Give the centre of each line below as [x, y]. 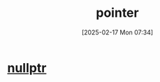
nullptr [27, 68]
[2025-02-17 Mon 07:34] [117, 32]
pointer [117, 13]
